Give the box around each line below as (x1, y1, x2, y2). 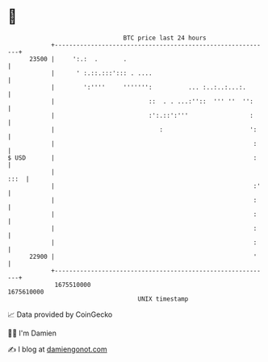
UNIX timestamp (137, 294, 189, 303)
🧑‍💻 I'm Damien (7, 328, 57, 338)
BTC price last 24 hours (123, 34, 207, 42)
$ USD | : (7, 153, 258, 162)
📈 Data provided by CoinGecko (7, 310, 113, 319)
